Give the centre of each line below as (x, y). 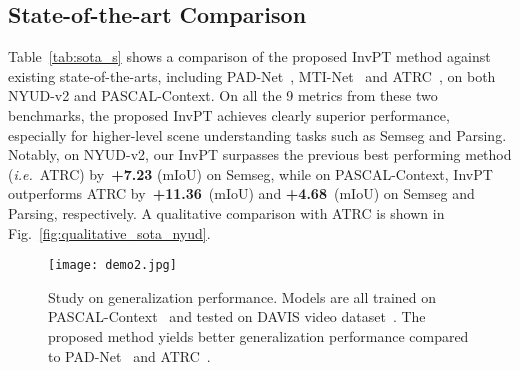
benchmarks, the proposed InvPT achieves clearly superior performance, (229, 114)
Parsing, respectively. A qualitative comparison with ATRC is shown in (226, 212)
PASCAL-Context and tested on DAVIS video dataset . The (237, 316)
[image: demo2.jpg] (112, 265)
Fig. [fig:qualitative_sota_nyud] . (109, 232)
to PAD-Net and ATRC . (129, 355)
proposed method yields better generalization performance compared (258, 335)
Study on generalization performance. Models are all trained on (242, 296)
